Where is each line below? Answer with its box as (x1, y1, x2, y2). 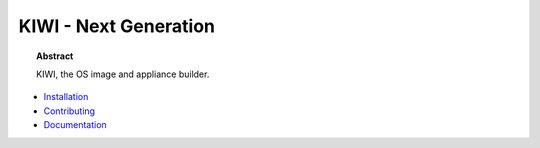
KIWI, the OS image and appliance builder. (36, 68, 210, 80)
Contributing (43, 105, 95, 117)
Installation (43, 91, 89, 103)
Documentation (43, 119, 107, 131)
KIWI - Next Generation (18, 15, 215, 37)
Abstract (36, 50, 74, 62)
